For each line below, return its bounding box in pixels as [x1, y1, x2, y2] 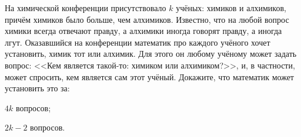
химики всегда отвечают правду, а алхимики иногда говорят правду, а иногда [5, 25, 282, 37]
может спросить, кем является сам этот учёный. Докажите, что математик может [5, 70, 294, 83]
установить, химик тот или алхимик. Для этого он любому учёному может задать [5, 47, 297, 60]
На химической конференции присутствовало [5, 2, 166, 13]
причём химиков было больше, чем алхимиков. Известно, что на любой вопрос [5, 13, 289, 25]
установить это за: [5, 82, 70, 94]
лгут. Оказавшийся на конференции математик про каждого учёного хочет [5, 36, 270, 48]
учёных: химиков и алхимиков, [176, 2, 286, 13]
